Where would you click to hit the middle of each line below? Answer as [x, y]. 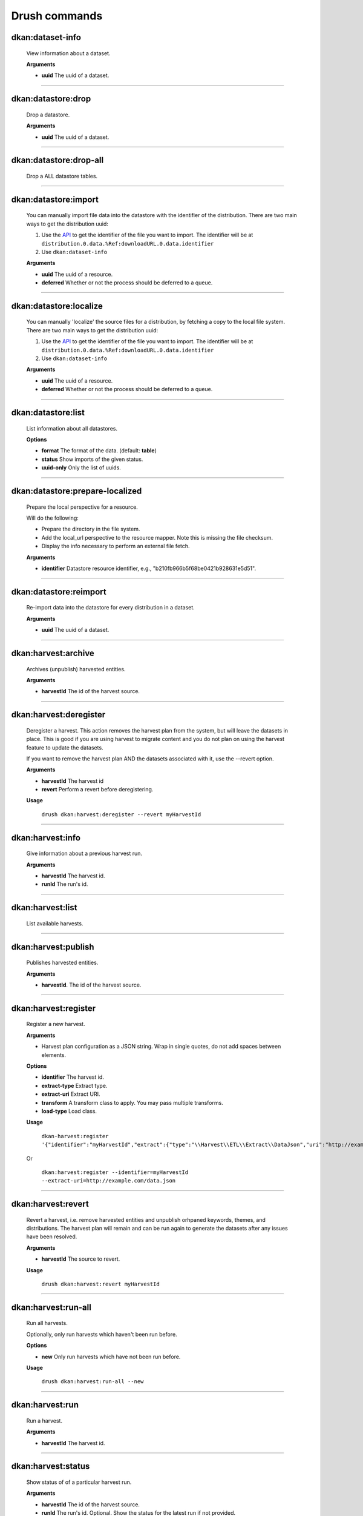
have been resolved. [52, 1236]
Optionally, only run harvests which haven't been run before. [102, 1334]
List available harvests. [55, 923]
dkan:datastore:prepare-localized [77, 491]
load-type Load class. [69, 1111]
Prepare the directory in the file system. [91, 529]
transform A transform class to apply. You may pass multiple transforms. [132, 1102]
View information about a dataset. [68, 53]
